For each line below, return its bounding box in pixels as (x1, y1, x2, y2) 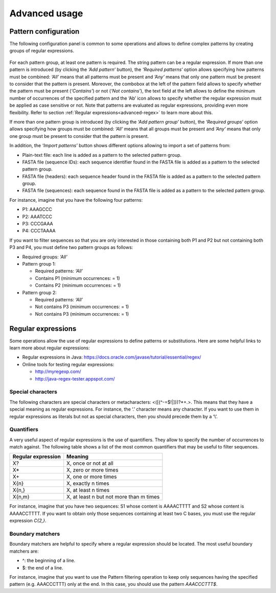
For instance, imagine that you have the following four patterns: (9, 197, 143, 203)
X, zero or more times (66, 466, 119, 473)
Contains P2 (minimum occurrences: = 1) (35, 282, 121, 289)
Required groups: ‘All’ (22, 253, 67, 260)
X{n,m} (12, 493, 30, 501)
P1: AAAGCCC (22, 206, 52, 212)
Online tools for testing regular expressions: (22, 361, 114, 367)
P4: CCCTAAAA (22, 228, 56, 234)
